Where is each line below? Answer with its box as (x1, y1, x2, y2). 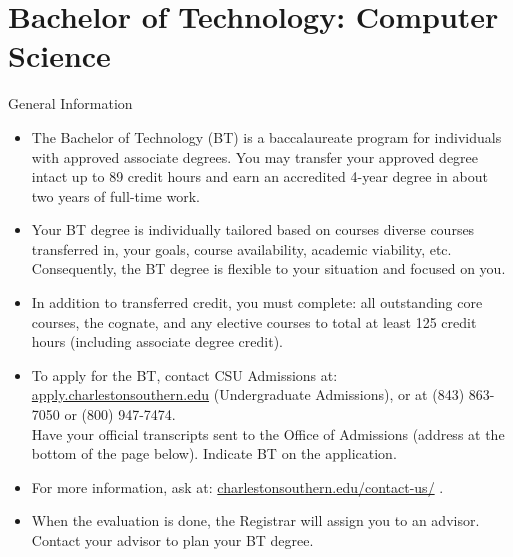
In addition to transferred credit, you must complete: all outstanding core (31, 292, 483, 313)
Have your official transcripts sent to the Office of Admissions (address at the (31, 423, 505, 444)
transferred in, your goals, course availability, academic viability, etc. (31, 238, 452, 259)
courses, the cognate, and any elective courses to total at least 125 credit (31, 311, 477, 332)
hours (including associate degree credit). (31, 331, 283, 352)
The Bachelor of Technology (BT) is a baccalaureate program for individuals (31, 126, 502, 147)
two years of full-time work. (31, 185, 200, 206)
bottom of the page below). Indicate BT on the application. (31, 443, 397, 464)
